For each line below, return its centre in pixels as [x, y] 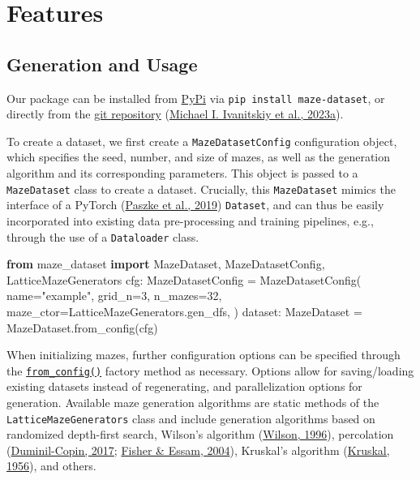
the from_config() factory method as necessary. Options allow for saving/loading [210, 370]
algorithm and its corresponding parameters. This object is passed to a [182, 173]
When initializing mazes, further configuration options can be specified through [204, 355]
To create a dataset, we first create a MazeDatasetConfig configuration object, [202, 141]
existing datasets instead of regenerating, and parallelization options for [184, 386]
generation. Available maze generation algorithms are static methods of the [193, 403]
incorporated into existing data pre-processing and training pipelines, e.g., [190, 220]
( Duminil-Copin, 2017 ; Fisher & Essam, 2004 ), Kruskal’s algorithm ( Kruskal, [198, 450]
